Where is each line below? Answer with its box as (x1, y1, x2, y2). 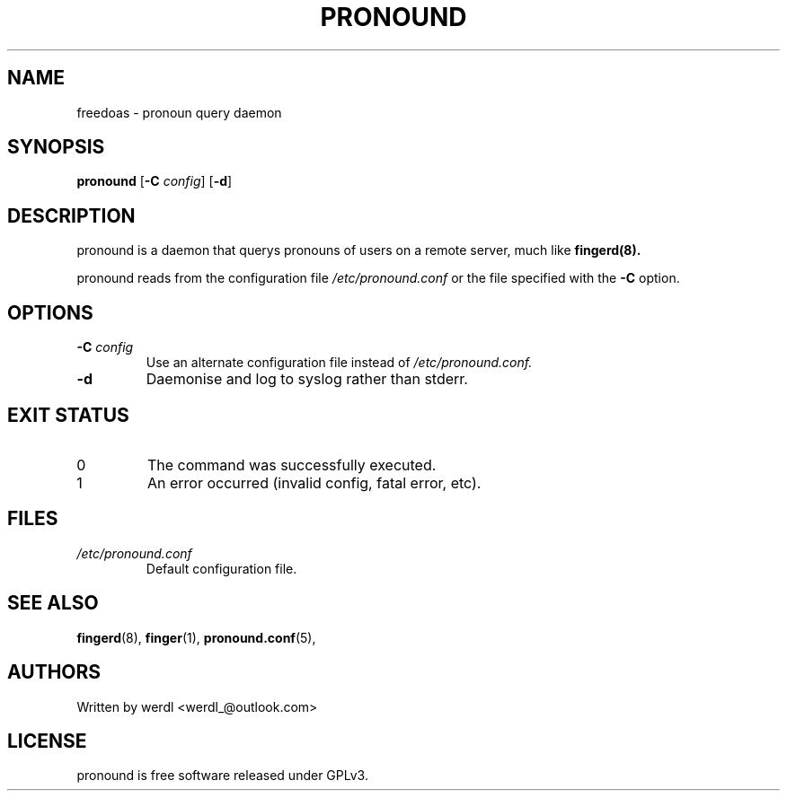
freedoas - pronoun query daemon (76, 104, 282, 120)
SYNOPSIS (7, 136, 105, 159)
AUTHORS (7, 661, 102, 684)
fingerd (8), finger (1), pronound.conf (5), (76, 629, 316, 645)
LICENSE (7, 729, 87, 752)
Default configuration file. (146, 560, 297, 576)
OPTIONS (7, 301, 93, 324)
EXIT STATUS (7, 403, 129, 426)
